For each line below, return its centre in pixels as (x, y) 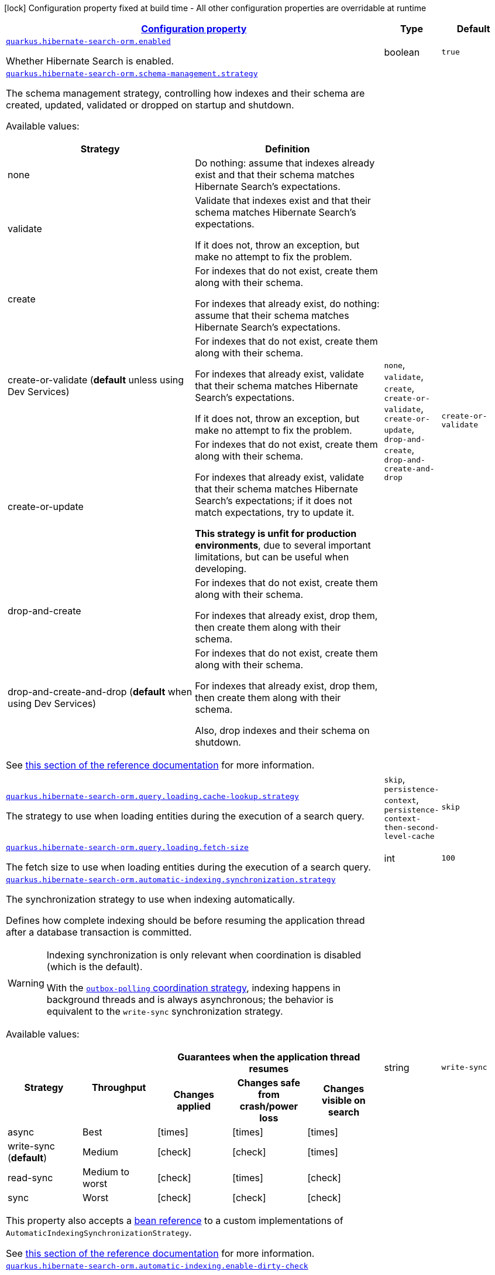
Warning (26, 983)
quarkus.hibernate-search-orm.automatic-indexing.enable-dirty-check (157, 1266)
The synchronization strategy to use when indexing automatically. (151, 899)
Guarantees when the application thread (269, 1057)
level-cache (409, 836)
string (397, 1067)
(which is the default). (94, 967)
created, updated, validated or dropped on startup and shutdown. (150, 105)
